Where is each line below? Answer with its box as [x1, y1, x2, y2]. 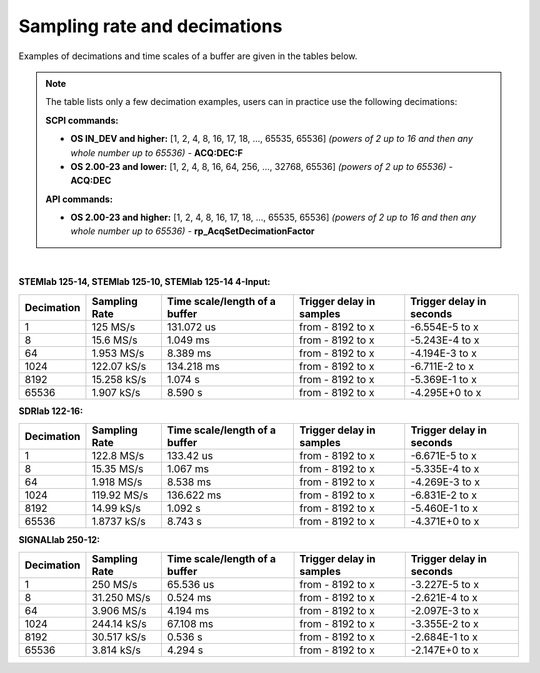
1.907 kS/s [91, 385, 141, 399]
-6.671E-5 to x [410, 449, 477, 463]
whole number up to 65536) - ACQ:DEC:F [70, 146, 244, 159]
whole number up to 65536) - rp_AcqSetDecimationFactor [70, 225, 315, 237]
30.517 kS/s [91, 630, 147, 644]
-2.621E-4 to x [410, 591, 479, 605]
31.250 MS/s [91, 591, 151, 605]
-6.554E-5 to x [410, 320, 479, 334]
